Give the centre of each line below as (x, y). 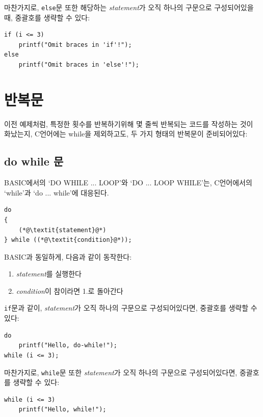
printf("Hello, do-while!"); (68, 345)
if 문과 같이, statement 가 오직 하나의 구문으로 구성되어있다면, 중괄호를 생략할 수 (131, 308)
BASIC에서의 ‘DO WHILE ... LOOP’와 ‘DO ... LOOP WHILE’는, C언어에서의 (128, 183)
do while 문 (34, 161)
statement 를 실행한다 (49, 274)
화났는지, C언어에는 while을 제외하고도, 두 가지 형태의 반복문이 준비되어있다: (126, 134)
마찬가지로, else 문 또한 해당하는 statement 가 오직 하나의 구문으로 (108, 7)
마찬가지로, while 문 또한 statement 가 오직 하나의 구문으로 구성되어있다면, (121, 372)
